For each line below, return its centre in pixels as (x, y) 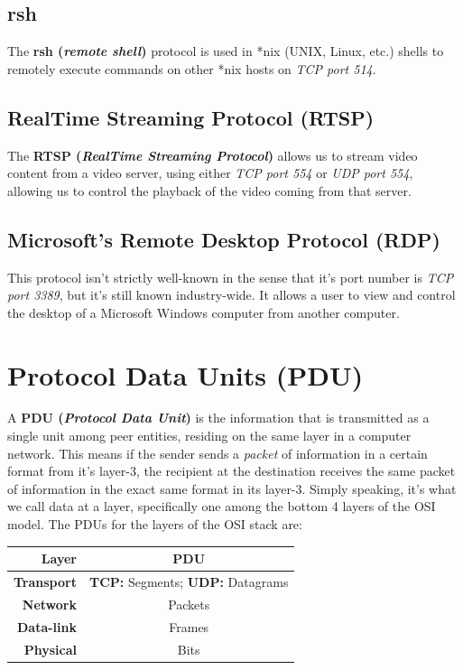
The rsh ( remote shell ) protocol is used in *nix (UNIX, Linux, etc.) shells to (226, 51)
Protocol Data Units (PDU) (185, 374)
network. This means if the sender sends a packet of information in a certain (218, 453)
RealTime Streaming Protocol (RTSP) (191, 117)
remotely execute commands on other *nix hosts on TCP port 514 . (192, 68)
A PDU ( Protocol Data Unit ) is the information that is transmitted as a (218, 418)
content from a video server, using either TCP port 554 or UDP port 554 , (210, 173)
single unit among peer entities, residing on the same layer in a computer (209, 436)
